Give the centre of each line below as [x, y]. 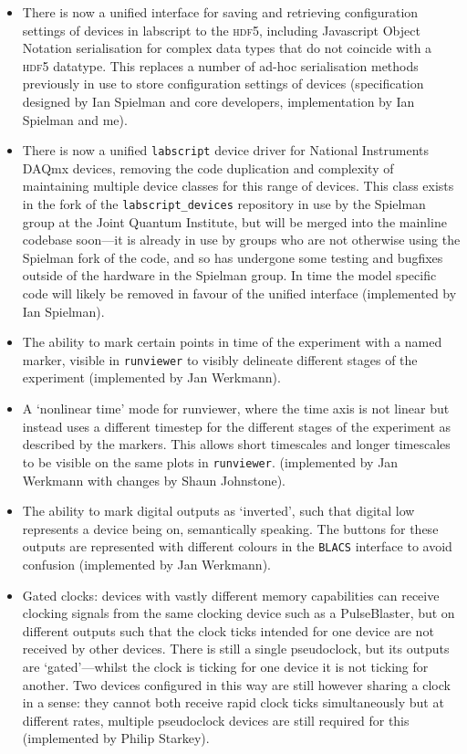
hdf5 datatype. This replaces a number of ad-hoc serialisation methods [220, 65]
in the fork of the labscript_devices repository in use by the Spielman [224, 204]
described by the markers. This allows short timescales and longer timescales [236, 444]
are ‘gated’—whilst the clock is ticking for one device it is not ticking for [225, 666]
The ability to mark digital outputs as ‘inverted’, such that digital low [218, 511]
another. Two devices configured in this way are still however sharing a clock [236, 684]
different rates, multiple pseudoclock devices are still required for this [216, 720]
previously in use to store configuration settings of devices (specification [223, 84]
